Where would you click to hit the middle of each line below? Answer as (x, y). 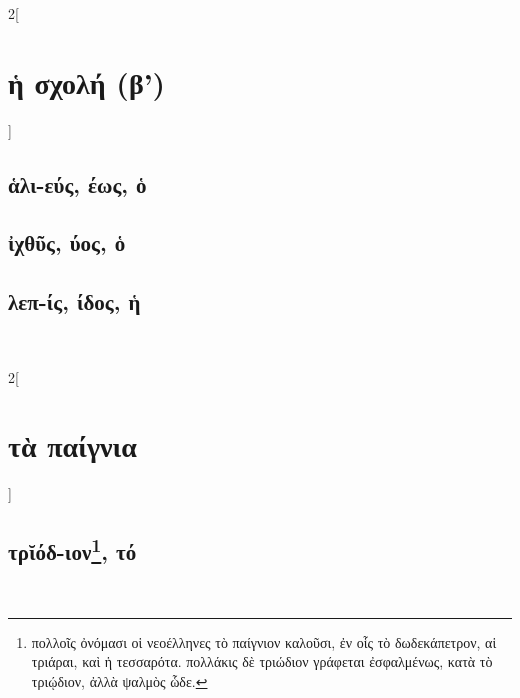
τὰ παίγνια (72, 445)
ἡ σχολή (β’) (87, 81)
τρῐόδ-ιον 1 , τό (72, 549)
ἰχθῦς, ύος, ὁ (67, 242)
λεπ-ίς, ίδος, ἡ (74, 301)
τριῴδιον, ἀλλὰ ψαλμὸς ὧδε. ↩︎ (119, 680)
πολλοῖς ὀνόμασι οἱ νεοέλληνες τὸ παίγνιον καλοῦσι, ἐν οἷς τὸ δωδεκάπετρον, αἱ (264, 641)
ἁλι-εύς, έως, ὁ (77, 183)
